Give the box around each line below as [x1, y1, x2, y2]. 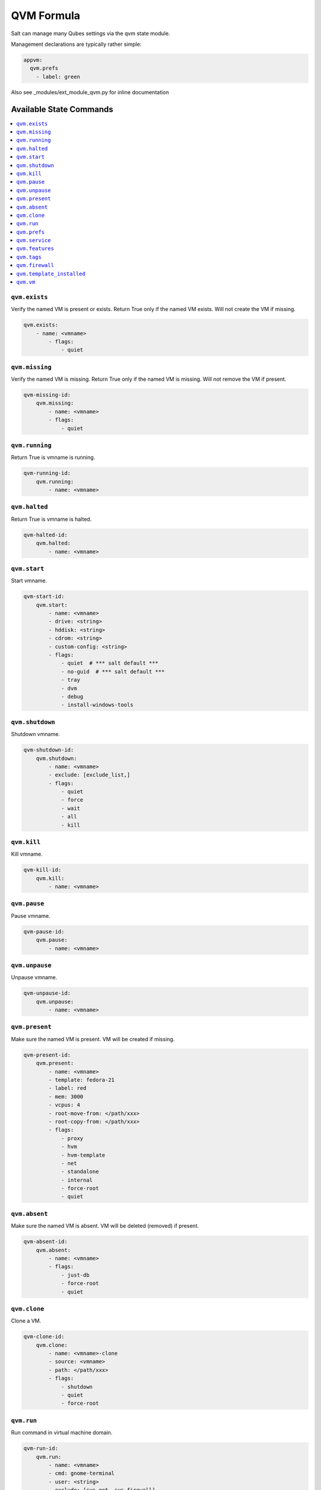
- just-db [61, 1271, 90, 1278]
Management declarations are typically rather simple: [11, 41, 142, 48]
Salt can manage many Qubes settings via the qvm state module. [11, 30, 171, 37]
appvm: [23, 57, 43, 63]
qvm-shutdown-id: [23, 747, 74, 753]
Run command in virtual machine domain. [11, 1429, 113, 1436]
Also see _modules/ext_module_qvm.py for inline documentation [11, 88, 169, 95]
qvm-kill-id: [23, 867, 62, 873]
